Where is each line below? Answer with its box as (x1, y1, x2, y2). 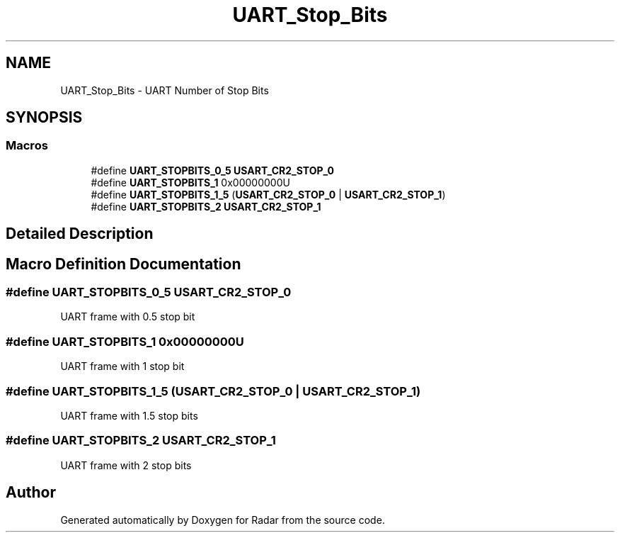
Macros (6, 138, 48, 153)
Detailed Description (6, 225, 154, 243)
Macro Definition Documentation (6, 254, 241, 273)
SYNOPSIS (6, 108, 83, 127)
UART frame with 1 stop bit (60, 360, 185, 373)
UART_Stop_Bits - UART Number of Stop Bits (60, 84, 269, 96)
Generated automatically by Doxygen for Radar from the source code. (60, 513, 385, 526)
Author (6, 483, 56, 502)
